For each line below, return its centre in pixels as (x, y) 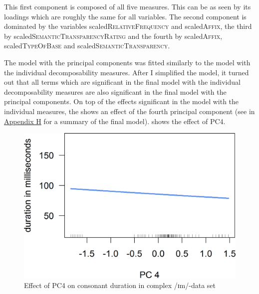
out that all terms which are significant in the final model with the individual (122, 82)
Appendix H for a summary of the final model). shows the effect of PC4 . (115, 121)
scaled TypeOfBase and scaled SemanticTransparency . (87, 46)
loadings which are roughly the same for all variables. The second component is (125, 16)
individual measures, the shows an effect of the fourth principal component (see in (129, 111)
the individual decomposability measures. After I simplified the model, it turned (127, 72)
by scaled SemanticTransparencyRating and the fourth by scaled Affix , (113, 36)
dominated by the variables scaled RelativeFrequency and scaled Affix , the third (128, 26)
